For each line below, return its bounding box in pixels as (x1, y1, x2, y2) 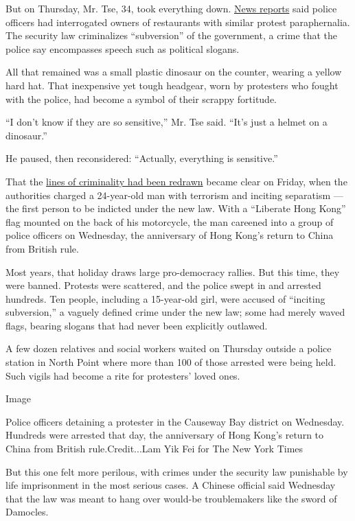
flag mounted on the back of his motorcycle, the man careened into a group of (5, 214, 334, 229)
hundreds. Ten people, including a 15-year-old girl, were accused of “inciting (5, 291, 325, 305)
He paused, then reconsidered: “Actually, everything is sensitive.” (5, 151, 278, 165)
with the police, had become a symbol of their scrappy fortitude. (5, 91, 277, 106)
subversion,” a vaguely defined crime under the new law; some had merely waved (5, 305, 345, 319)
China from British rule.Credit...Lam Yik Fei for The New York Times (5, 441, 304, 456)
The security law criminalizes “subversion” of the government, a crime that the (5, 28, 338, 43)
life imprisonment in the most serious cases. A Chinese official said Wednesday (5, 478, 336, 492)
